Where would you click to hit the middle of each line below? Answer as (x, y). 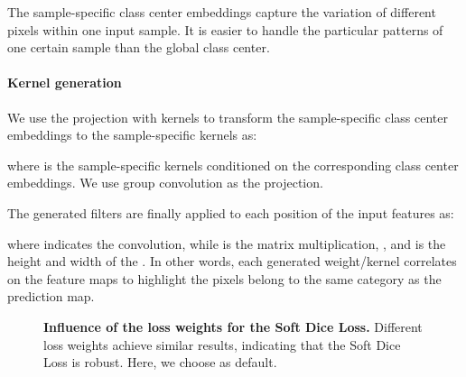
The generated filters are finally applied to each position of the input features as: (231, 212)
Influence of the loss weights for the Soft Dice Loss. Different (233, 326)
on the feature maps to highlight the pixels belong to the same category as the (224, 278)
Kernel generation (65, 83)
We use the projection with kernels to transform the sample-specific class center (228, 117)
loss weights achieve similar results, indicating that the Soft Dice (222, 344)
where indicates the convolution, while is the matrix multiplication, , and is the (227, 243)
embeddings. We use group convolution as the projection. (165, 183)
